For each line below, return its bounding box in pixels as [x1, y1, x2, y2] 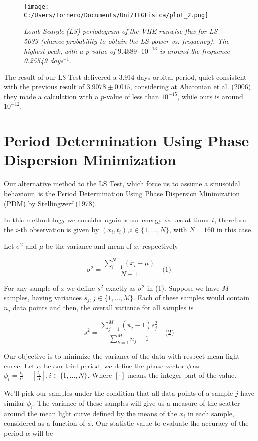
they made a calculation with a [4, 91, 99, 101]
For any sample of [4, 283, 59, 293]
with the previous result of [4, 81, 85, 92]
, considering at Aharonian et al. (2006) [130, 81, 251, 92]
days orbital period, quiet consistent [137, 72, 247, 82]
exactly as [105, 283, 136, 293]
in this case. [216, 224, 253, 234]
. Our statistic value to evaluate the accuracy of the [91, 418, 249, 428]
